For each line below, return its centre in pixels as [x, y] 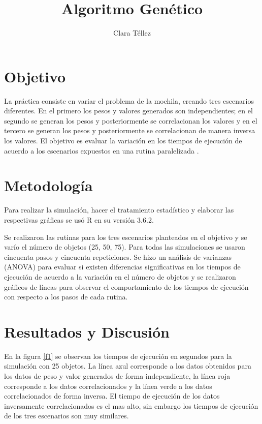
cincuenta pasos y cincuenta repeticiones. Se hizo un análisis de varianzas [118, 256]
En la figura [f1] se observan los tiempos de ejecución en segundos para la [118, 356]
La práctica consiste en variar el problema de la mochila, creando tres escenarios [129, 100]
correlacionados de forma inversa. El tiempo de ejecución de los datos [112, 396]
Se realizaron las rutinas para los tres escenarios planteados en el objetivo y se [126, 237]
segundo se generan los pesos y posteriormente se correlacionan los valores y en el [131, 120]
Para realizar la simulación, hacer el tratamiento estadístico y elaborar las [119, 210]
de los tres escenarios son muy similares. [67, 416]
